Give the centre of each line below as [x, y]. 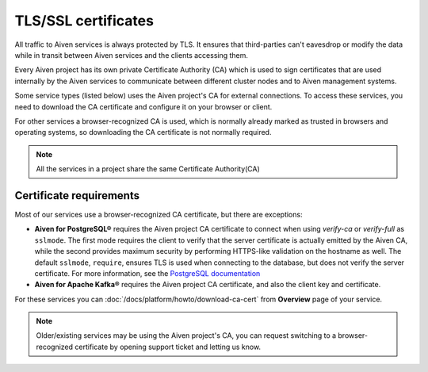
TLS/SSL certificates [84, 21]
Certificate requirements [77, 196]
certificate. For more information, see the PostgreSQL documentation [147, 273]
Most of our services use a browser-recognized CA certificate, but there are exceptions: [159, 214]
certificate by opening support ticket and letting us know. [168, 347]
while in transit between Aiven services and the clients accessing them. [132, 55]
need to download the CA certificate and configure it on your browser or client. [143, 106]
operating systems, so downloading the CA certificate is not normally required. [143, 132]
